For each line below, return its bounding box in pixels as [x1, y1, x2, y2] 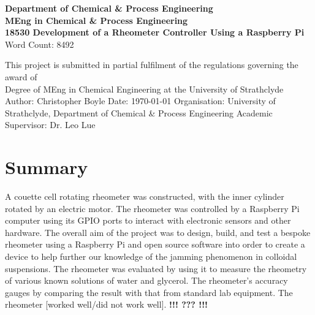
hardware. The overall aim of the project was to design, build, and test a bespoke [5, 226, 311, 238]
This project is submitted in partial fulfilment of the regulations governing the [5, 58, 298, 71]
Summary [5, 154, 88, 180]
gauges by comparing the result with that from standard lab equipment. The [5, 286, 293, 298]
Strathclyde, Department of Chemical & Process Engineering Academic [5, 106, 273, 119]
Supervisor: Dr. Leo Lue [5, 118, 96, 131]
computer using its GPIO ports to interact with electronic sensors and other [5, 214, 291, 227]
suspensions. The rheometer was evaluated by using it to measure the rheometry [5, 262, 307, 275]
